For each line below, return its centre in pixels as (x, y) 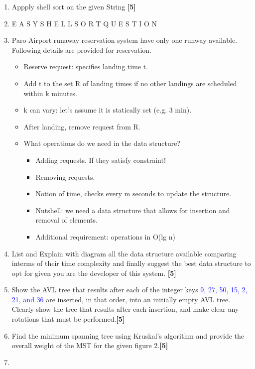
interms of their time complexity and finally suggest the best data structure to (131, 263)
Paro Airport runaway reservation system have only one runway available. (124, 40)
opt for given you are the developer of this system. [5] (94, 273)
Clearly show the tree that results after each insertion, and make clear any (125, 309)
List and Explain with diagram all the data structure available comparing (124, 253)
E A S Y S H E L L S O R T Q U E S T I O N (84, 23)
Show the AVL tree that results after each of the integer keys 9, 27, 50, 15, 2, (129, 290)
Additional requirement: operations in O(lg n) (106, 236)
